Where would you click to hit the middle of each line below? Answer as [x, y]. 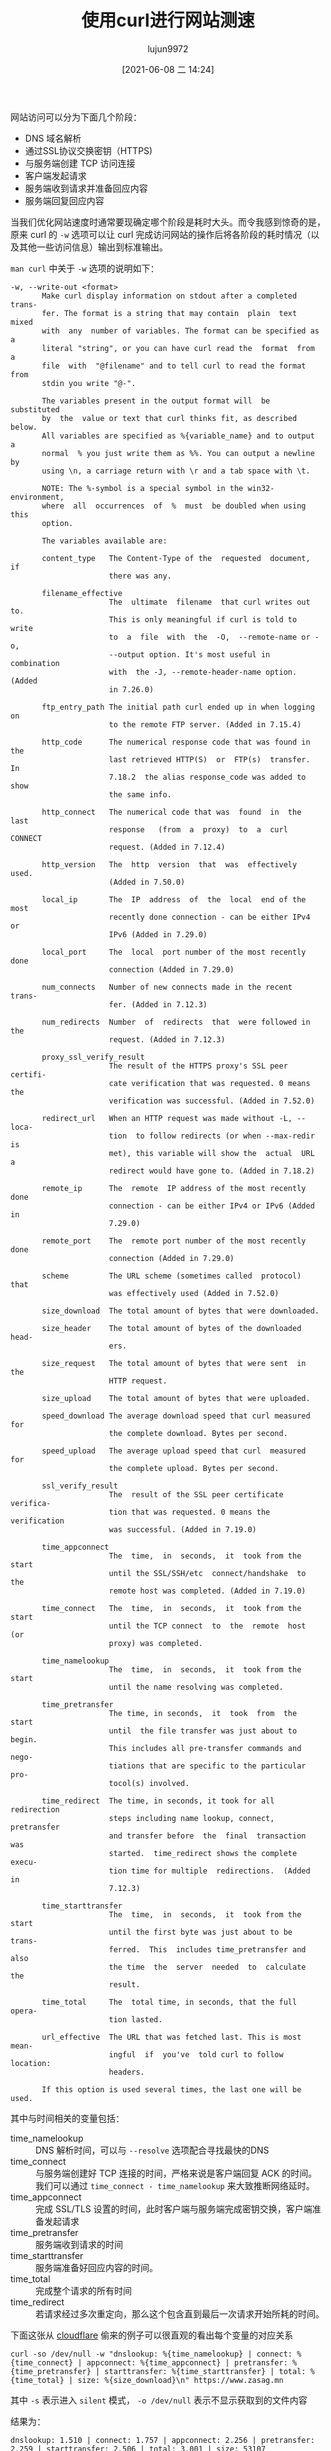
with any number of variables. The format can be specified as [180, 331]
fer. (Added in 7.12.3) [158, 1004]
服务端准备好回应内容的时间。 [96, 2267]
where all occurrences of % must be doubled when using [174, 506]
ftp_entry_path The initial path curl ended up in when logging [178, 707]
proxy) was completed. [155, 1643]
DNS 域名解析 [53, 138]
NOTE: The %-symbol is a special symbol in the [142, 488]
